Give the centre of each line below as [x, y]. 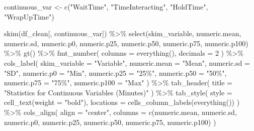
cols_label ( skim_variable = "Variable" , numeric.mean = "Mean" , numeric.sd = [127, 62]
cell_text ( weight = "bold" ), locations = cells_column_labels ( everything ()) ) [122, 102]
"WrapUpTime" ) [29, 16]
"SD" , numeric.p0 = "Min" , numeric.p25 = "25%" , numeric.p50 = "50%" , [115, 73]
